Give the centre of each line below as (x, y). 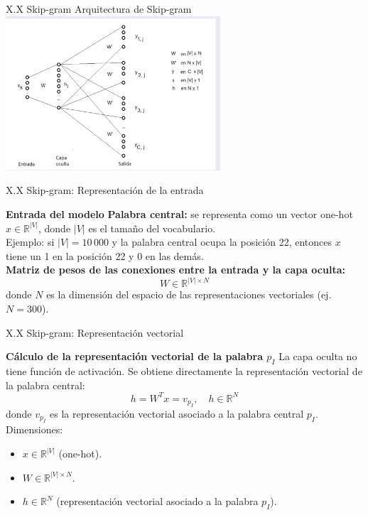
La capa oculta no (318, 356)
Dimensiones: (34, 429)
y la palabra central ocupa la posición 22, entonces (222, 242)
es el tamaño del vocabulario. (152, 228)
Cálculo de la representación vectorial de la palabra (134, 356)
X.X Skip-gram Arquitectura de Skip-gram (99, 9)
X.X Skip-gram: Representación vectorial (95, 332)
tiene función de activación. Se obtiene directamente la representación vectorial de (184, 370)
